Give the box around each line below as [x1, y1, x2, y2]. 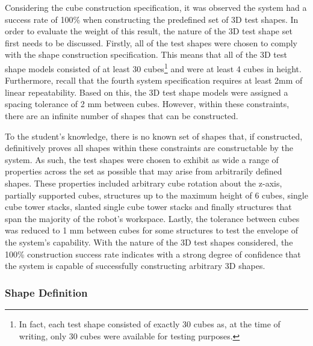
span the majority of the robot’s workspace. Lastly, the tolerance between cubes [5, 212, 300, 224]
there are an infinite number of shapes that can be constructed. [5, 110, 238, 122]
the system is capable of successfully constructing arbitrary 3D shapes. [5, 259, 265, 272]
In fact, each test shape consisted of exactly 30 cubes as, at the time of [19, 317, 280, 330]
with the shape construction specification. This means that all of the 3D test [5, 48, 287, 61]
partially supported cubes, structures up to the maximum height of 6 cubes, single [5, 188, 308, 201]
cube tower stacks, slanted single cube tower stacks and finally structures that [5, 200, 292, 213]
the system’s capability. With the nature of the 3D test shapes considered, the [5, 235, 293, 248]
